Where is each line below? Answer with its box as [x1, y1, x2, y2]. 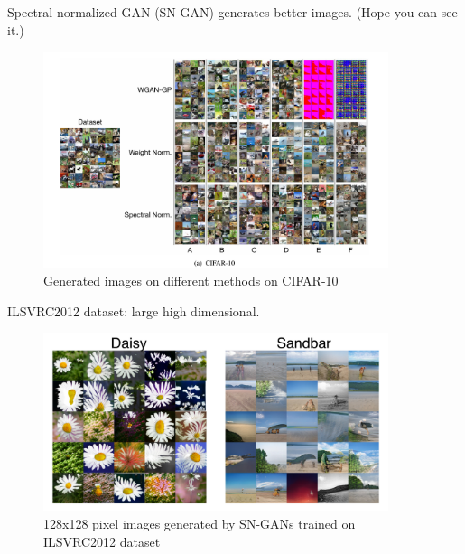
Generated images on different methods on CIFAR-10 [43, 271, 339, 290]
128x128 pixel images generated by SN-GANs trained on [43, 513, 356, 532]
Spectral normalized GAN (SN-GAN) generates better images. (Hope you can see [7, 3, 458, 21]
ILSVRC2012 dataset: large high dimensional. [7, 301, 260, 320]
